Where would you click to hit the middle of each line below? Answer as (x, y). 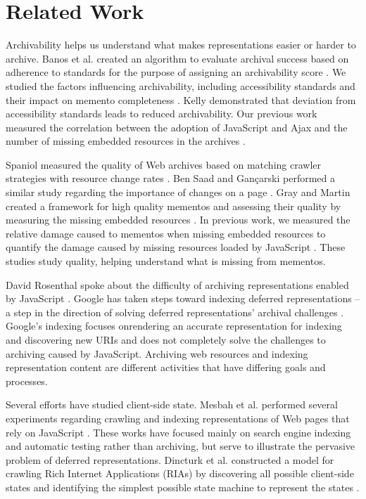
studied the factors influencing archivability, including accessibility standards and (181, 85)
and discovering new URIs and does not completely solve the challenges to (166, 339)
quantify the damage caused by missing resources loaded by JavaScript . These (176, 247)
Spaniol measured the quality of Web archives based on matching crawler (163, 164)
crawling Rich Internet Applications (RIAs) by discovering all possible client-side (180, 473)
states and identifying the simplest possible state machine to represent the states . (183, 487)
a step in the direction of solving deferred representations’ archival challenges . (175, 312)
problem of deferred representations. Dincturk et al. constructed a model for (170, 459)
